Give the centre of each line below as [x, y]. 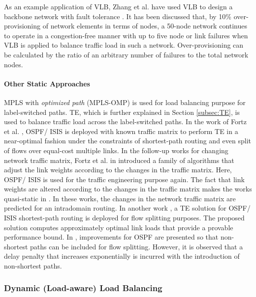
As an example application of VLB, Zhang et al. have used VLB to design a [118, 6]
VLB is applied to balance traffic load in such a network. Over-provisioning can [124, 45]
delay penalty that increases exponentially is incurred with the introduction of [122, 256]
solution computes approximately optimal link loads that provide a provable [119, 227]
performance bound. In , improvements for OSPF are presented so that [111, 237]
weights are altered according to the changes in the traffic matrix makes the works [128, 189]
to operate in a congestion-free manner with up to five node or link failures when [126, 35]
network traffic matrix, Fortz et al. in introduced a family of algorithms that [119, 160]
